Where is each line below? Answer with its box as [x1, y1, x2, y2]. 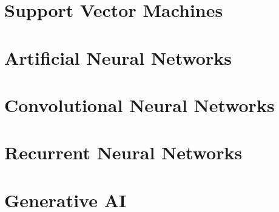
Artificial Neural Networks [4, 45, 232, 70]
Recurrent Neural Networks [4, 140, 243, 165]
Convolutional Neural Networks [4, 92, 275, 117]
